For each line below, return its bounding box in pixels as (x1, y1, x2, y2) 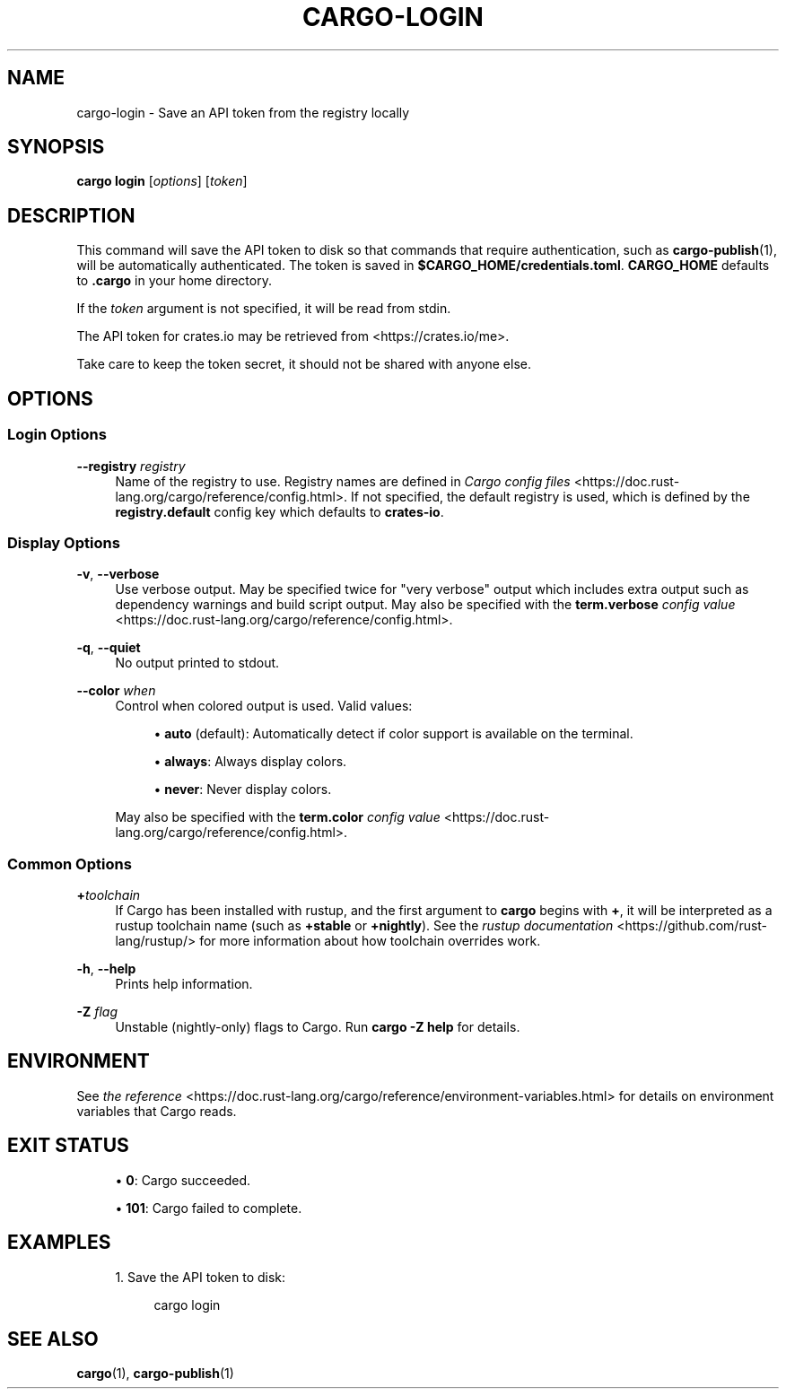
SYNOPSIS (7, 135, 105, 159)
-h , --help (76, 961, 136, 976)
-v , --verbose (76, 566, 160, 582)
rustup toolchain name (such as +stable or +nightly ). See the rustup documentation (115, 918, 614, 933)
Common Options (7, 854, 132, 873)
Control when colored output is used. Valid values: (115, 698, 413, 714)
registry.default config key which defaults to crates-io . (115, 503, 444, 519)
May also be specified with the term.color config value (115, 809, 441, 825)
